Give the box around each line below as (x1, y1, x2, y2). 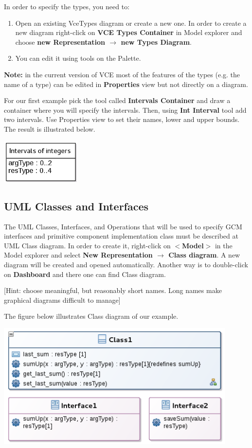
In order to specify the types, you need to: (4, 1, 130, 11)
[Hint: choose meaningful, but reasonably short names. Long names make (4, 285, 222, 295)
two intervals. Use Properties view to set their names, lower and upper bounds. (4, 114, 240, 124)
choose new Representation (15, 36, 105, 47)
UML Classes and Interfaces (4, 198, 149, 213)
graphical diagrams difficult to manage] (4, 294, 121, 305)
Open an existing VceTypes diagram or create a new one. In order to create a (15, 17, 247, 28)
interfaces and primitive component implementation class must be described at (4, 231, 238, 241)
